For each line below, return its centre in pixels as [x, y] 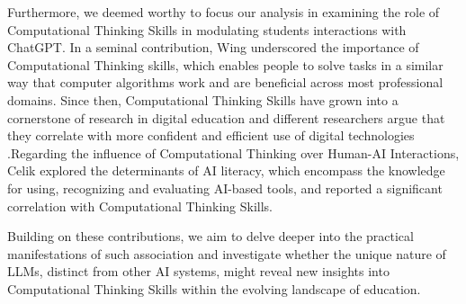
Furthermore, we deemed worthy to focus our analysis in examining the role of [224, 12]
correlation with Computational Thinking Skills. [140, 206]
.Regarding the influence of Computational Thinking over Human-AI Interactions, [233, 152]
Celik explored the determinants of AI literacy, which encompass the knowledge [226, 170]
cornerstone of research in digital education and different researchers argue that [226, 117]
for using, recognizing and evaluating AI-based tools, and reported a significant [225, 188]
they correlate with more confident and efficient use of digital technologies [211, 135]
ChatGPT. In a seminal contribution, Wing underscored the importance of [213, 47]
